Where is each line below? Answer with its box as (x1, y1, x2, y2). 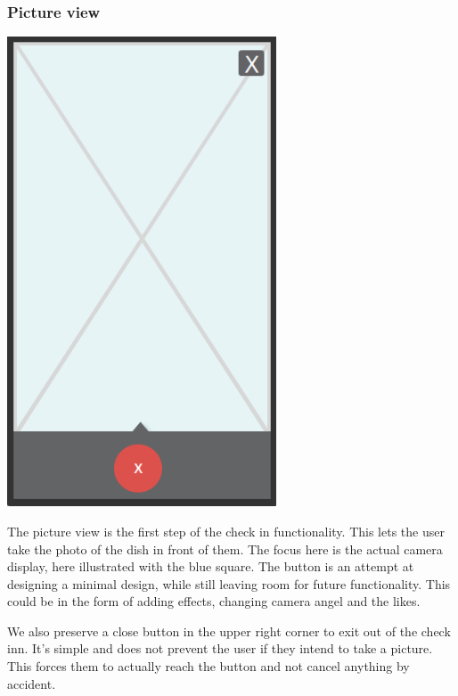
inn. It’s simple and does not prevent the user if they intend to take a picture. (7, 639, 433, 658)
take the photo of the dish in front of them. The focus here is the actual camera (7, 539, 443, 558)
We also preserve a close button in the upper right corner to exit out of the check (7, 621, 451, 640)
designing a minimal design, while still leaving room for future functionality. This (7, 574, 451, 593)
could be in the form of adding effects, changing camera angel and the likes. (7, 592, 421, 610)
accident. (7, 674, 56, 692)
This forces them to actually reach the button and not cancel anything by (7, 657, 410, 676)
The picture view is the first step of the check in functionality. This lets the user (7, 521, 445, 540)
